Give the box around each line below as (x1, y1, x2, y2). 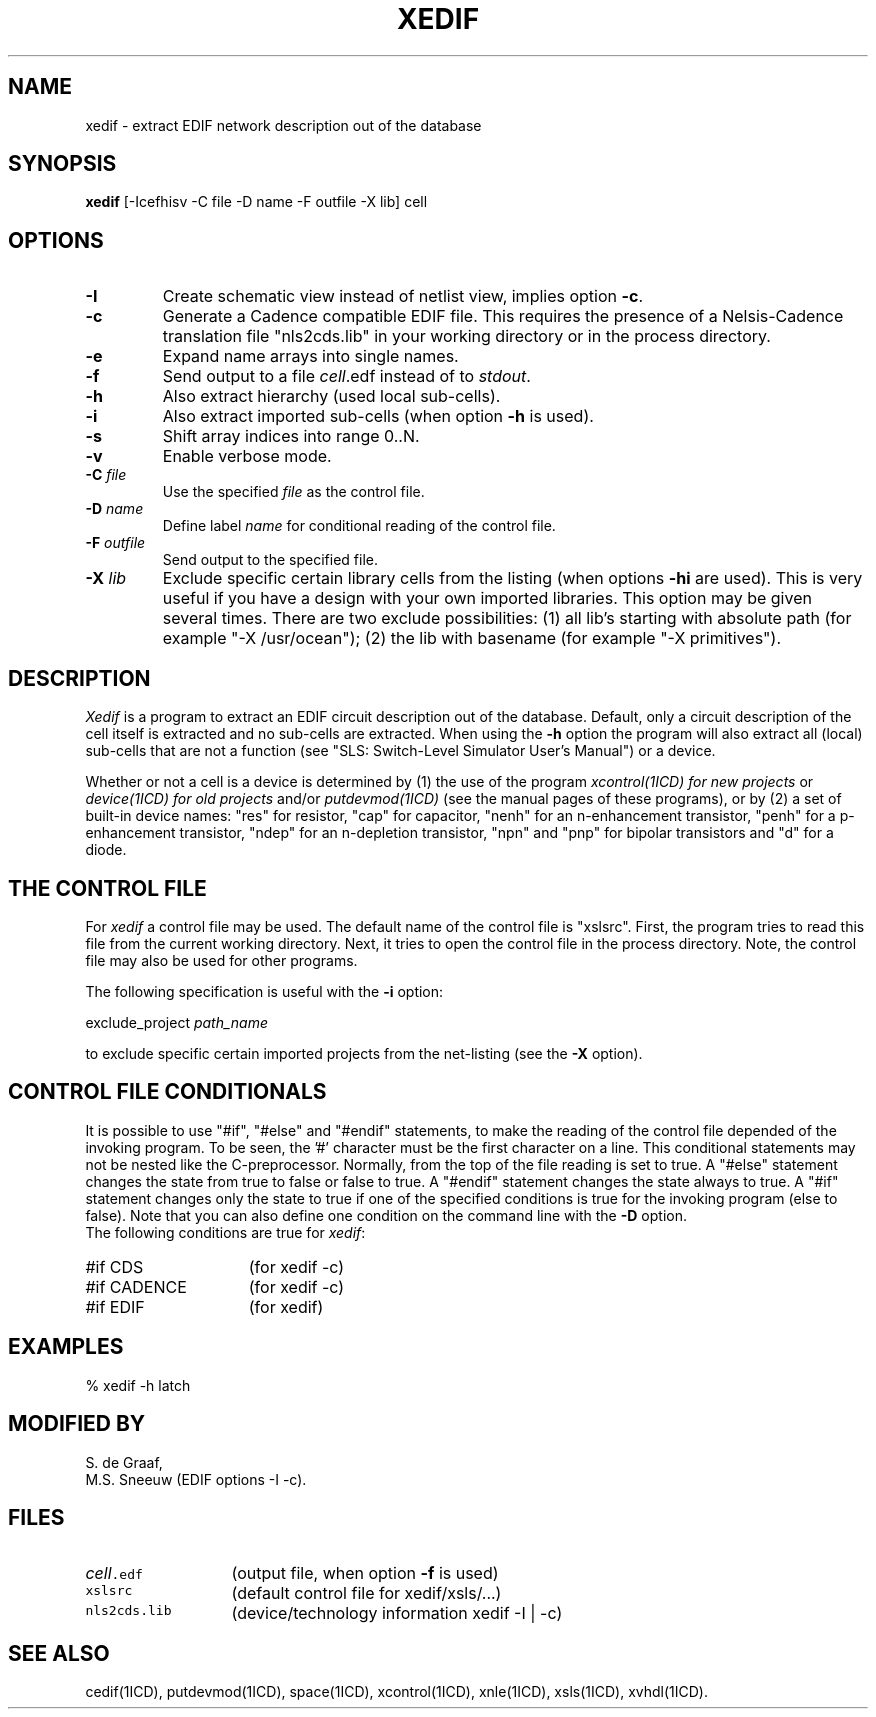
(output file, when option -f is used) (231, 1563, 499, 1584)
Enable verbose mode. (162, 446, 332, 467)
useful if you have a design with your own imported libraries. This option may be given (162, 588, 812, 609)
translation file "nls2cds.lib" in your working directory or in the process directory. (162, 326, 771, 347)
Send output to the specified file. (162, 551, 378, 569)
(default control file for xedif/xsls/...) (231, 1583, 502, 1604)
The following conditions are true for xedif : (85, 1223, 366, 1241)
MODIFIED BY (8, 1411, 146, 1437)
